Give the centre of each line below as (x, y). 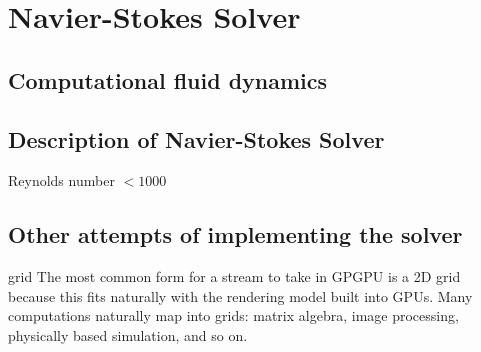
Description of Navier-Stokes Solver (196, 138)
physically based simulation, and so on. (128, 334)
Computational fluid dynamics (168, 79)
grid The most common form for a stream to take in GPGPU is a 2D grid (234, 276)
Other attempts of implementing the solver (235, 234)
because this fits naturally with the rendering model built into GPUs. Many (240, 295)
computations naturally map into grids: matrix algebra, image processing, (233, 315)
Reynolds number (61, 180)
